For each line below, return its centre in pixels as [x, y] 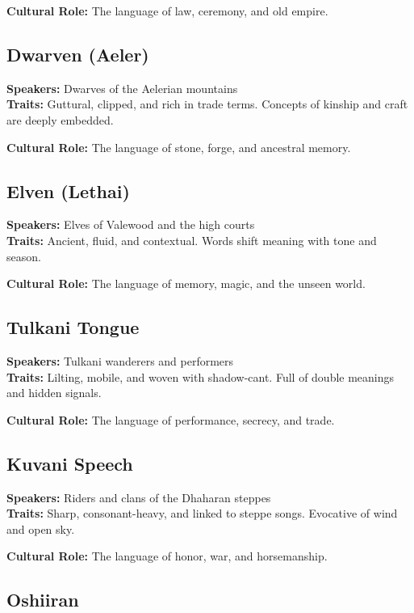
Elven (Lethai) [68, 190]
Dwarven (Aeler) [78, 54]
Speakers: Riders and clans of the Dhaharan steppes [139, 497]
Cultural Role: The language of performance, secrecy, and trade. [171, 419]
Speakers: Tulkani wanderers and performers [120, 360]
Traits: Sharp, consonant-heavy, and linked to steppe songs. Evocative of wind [202, 513]
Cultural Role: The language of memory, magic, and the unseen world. [186, 283]
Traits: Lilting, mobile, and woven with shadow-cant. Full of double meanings [201, 376]
